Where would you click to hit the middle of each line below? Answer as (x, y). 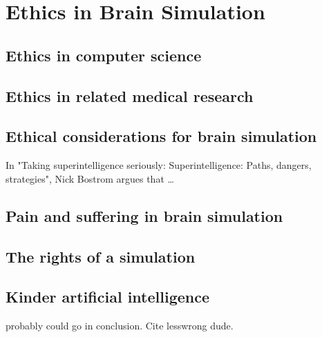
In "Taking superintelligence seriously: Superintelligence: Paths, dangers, (159, 165)
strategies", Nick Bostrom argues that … (90, 178)
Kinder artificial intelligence (107, 297)
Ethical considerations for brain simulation (161, 136)
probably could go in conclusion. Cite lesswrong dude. (120, 326)
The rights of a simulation (101, 256)
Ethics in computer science (104, 55)
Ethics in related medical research (130, 95)
